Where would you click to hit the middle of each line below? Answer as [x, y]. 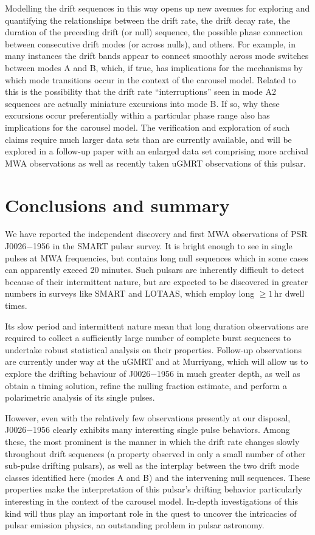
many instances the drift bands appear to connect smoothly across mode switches [157, 56]
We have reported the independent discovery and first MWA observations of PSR [156, 234]
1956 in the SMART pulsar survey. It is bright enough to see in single [163, 246]
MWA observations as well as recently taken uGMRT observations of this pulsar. [155, 163]
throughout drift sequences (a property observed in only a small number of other [155, 453]
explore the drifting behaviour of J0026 [78, 373]
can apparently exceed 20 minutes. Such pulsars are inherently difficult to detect [155, 270]
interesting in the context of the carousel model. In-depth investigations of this [151, 501]
